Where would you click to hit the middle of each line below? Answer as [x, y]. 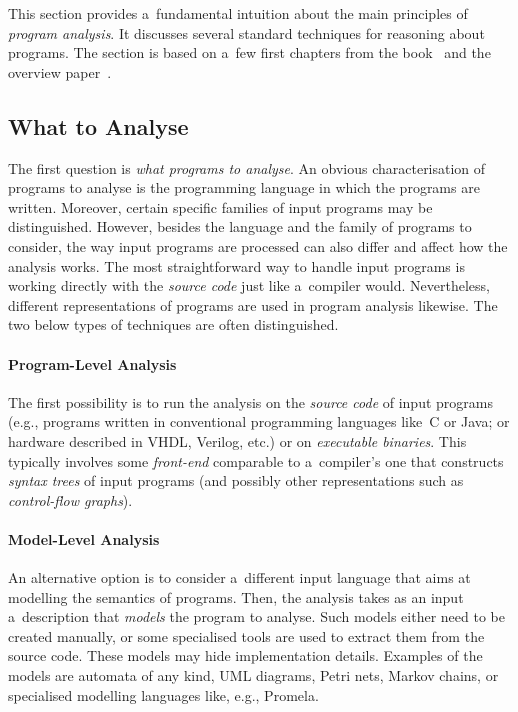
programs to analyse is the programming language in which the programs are [244, 187]
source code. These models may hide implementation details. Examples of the [245, 655]
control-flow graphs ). [70, 499]
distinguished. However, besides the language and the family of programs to [240, 226]
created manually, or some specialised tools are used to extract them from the [246, 635]
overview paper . [60, 71]
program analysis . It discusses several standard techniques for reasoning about [246, 32]
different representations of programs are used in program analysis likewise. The [253, 304]
